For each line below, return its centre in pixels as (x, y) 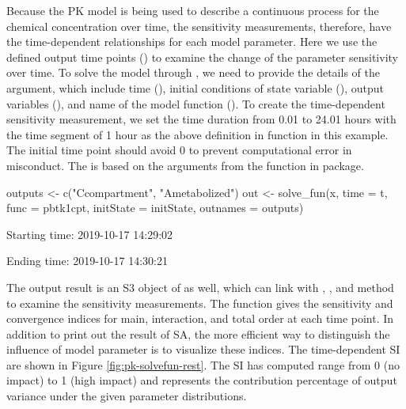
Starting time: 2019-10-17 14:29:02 (90, 234)
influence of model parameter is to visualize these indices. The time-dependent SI (203, 349)
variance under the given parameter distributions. (127, 396)
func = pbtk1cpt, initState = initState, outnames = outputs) (155, 208)
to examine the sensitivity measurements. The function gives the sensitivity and (200, 303)
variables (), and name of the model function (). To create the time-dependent (196, 103)
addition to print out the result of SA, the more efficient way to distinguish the (198, 333)
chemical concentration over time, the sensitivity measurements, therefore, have (199, 26)
